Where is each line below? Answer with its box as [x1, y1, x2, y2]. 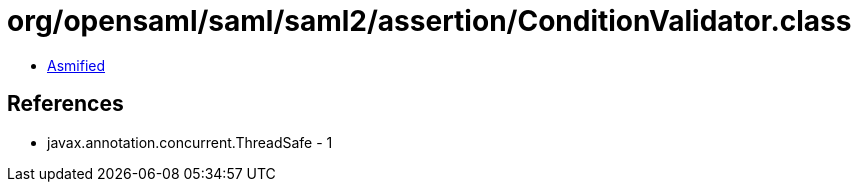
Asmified [47, 56, 106, 74]
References [7, 91, 124, 117]
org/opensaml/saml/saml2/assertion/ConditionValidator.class [7, 4, 852, 38]
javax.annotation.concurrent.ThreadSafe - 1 [47, 133, 333, 151]
